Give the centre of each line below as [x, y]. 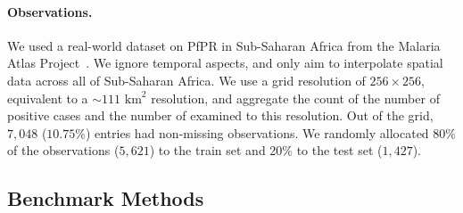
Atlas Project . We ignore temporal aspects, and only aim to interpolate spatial [225, 63]
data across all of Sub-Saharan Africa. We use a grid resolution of [186, 80]
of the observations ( [63, 150]
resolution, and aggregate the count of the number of [295, 98]
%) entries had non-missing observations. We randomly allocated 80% [265, 132]
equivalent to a [48, 98]
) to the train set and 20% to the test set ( [266, 150]
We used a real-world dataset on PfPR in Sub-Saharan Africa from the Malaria [224, 45]
